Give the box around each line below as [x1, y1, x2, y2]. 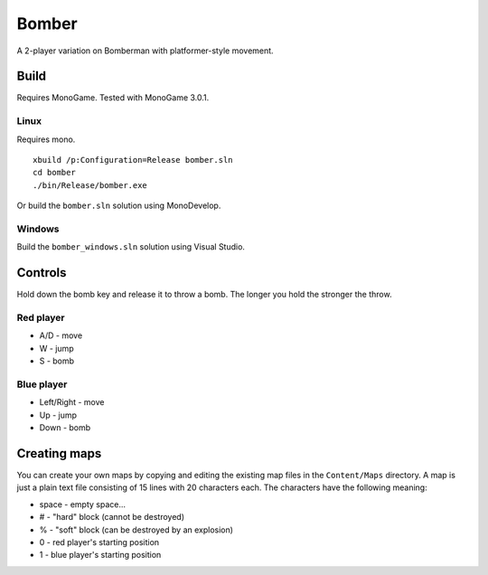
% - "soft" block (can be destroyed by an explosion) [39, 524, 234, 535]
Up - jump [39, 410, 77, 420]
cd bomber [33, 167, 76, 178]
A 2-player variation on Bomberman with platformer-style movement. [16, 45, 275, 56]
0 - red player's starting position [39, 536, 160, 547]
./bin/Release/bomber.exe [33, 180, 148, 190]
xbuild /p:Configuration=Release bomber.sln [33, 155, 234, 165]
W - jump [39, 343, 74, 353]
